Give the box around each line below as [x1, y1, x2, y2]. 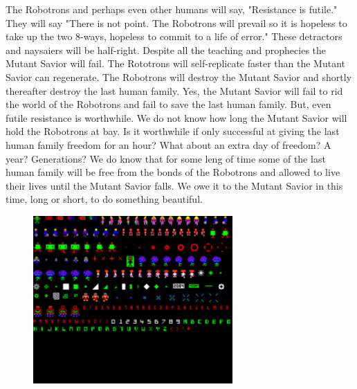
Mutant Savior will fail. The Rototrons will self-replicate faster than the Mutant [6, 56, 346, 71]
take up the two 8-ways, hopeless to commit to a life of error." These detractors [6, 29, 342, 44]
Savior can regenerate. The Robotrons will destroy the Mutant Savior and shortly [6, 69, 352, 84]
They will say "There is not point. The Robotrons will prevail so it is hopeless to [6, 15, 347, 30]
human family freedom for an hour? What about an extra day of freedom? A [6, 137, 331, 152]
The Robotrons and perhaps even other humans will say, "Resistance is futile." [6, 2, 338, 16]
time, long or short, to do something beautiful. [6, 192, 203, 206]
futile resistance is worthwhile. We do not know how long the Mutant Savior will [6, 110, 347, 125]
